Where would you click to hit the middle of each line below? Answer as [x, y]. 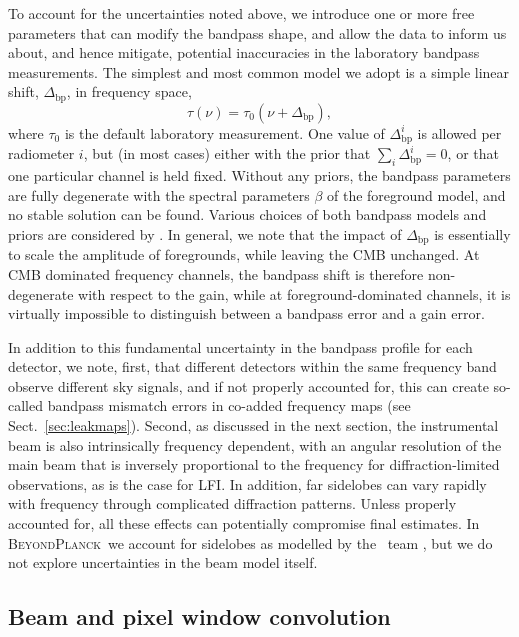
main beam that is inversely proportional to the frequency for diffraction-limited [254, 464]
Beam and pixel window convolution [199, 616]
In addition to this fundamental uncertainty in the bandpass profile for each [240, 346]
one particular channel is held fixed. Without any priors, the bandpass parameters [259, 175]
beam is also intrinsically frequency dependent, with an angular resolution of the [255, 444]
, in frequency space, [129, 91]
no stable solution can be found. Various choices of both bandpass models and [247, 214]
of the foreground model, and [416, 194]
